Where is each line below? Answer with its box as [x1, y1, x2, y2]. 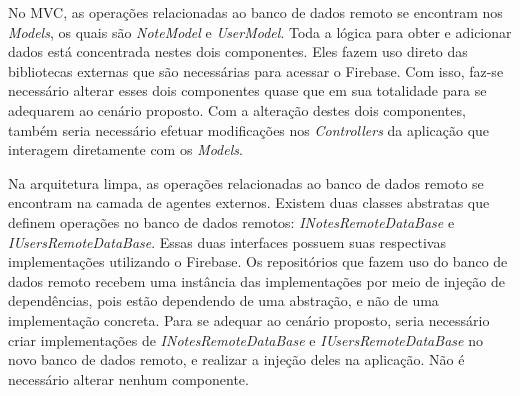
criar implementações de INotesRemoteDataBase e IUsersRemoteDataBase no [8, 329, 483, 350]
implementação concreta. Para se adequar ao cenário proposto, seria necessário [8, 309, 490, 330]
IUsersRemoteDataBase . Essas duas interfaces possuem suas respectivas [8, 231, 446, 252]
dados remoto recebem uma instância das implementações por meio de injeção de [8, 270, 505, 291]
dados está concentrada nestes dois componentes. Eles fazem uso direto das [8, 41, 468, 62]
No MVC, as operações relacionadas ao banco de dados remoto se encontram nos [8, 2, 503, 22]
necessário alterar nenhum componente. [8, 368, 249, 389]
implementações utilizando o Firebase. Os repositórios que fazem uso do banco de [8, 251, 508, 272]
